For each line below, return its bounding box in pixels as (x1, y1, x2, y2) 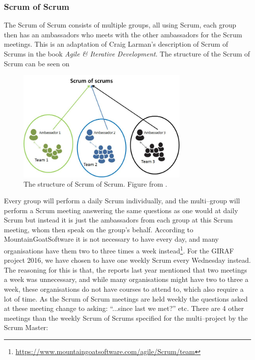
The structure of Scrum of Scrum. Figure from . (24, 179, 167, 189)
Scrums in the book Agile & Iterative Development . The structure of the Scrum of (4, 49, 250, 58)
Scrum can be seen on (4, 58, 70, 68)
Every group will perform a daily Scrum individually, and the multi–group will (4, 195, 240, 205)
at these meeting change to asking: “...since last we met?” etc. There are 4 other (4, 303, 244, 313)
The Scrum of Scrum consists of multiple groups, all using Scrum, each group (4, 20, 236, 30)
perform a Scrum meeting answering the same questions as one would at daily (4, 205, 238, 215)
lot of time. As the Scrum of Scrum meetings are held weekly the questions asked (4, 293, 248, 304)
